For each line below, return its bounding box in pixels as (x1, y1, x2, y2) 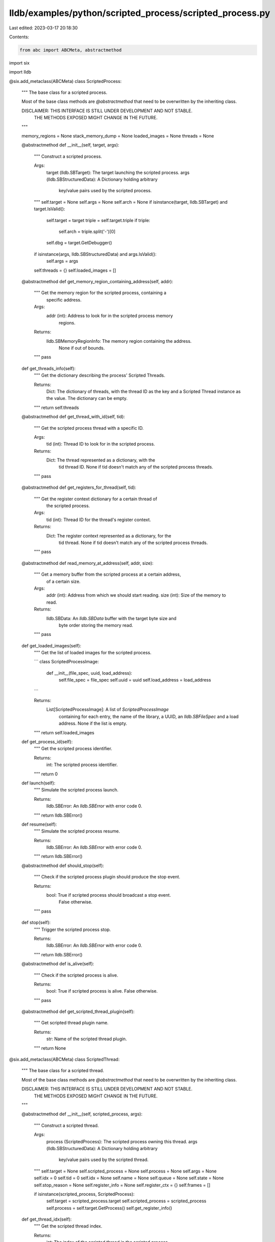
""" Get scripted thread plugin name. (34, 1020, 109, 1026)
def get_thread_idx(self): (21, 1216, 72, 1222)
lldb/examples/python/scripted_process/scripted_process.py (9, 7, 270, 18)
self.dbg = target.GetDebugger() (46, 240, 112, 246)
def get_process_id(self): (21, 738, 73, 745)
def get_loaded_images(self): (21, 642, 82, 648)
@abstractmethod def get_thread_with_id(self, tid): (21, 414, 125, 420)
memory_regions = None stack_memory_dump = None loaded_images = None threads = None (21, 133, 214, 139)
